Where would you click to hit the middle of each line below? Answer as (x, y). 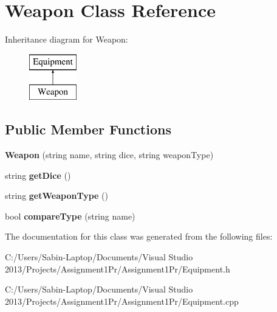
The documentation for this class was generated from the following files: (139, 236)
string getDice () (38, 175)
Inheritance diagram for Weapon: (67, 39)
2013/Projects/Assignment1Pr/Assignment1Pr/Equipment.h (118, 269)
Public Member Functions (88, 129)
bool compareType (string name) (70, 216)
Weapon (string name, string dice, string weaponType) (109, 155)
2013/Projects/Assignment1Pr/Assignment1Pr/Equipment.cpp (122, 301)
